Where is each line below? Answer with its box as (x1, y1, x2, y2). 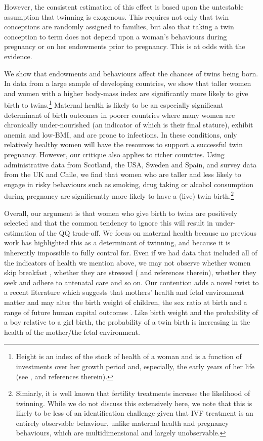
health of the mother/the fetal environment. (4, 326, 140, 337)
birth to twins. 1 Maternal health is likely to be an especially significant (4, 98, 224, 110)
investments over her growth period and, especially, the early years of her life (16, 361, 254, 371)
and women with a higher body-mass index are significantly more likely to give (4, 87, 248, 98)
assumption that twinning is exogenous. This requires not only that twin (4, 11, 229, 22)
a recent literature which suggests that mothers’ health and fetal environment (4, 287, 244, 297)
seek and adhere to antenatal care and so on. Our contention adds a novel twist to (4, 277, 259, 287)
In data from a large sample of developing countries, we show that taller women (4, 78, 251, 89)
